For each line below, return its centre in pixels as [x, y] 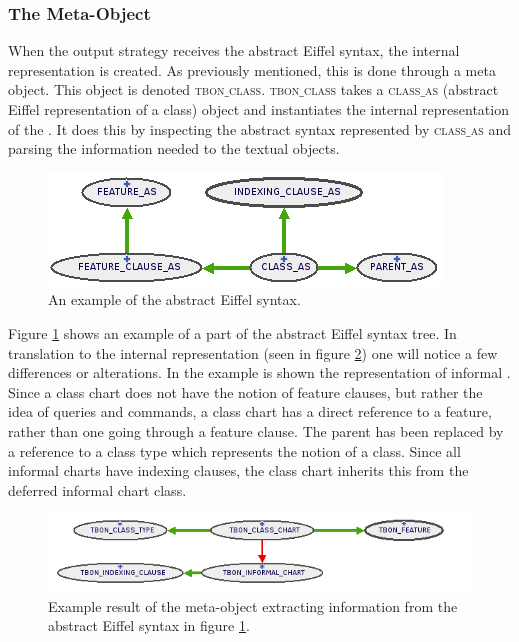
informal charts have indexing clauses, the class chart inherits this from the [238, 470]
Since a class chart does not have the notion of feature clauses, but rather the [245, 391]
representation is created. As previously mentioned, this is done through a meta [252, 69]
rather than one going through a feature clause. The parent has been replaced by [256, 430]
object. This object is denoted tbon [116, 89]
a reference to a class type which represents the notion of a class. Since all [234, 450]
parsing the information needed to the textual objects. [174, 148]
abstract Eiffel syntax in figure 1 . [149, 625]
